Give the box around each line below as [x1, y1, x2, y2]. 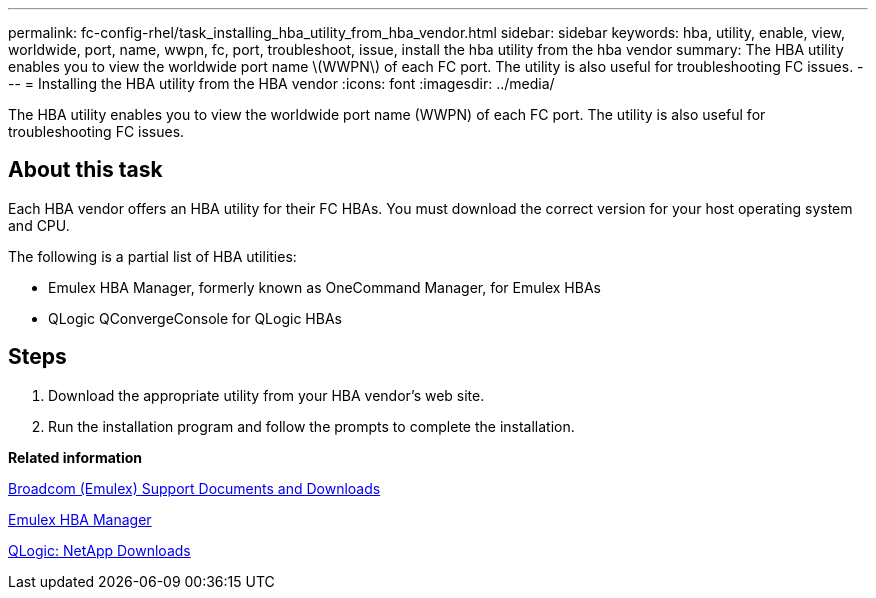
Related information [8, 448, 143, 466]
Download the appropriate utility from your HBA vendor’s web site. [48, 386, 485, 404]
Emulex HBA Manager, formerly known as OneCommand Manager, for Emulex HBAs [48, 278, 601, 296]
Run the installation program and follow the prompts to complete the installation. [48, 417, 575, 435]
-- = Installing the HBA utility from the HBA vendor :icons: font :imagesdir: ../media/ [8, 75, 555, 92]
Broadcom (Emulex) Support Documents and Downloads [8, 479, 381, 497]
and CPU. [8, 216, 70, 234]
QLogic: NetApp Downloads [8, 541, 191, 559]
